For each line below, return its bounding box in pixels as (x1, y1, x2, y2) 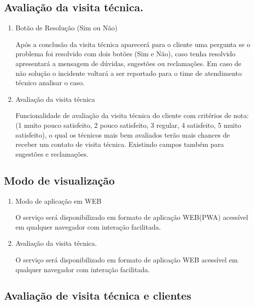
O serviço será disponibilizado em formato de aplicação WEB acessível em (15, 254, 238, 264)
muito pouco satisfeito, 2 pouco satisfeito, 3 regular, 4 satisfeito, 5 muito (23, 119, 241, 130)
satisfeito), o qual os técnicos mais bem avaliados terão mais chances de (15, 129, 230, 140)
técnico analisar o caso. (15, 77, 85, 88)
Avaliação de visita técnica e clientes (4, 288, 191, 303)
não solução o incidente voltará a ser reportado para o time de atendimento (15, 68, 242, 78)
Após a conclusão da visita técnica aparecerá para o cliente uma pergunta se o (15, 39, 251, 49)
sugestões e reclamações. (15, 148, 89, 159)
